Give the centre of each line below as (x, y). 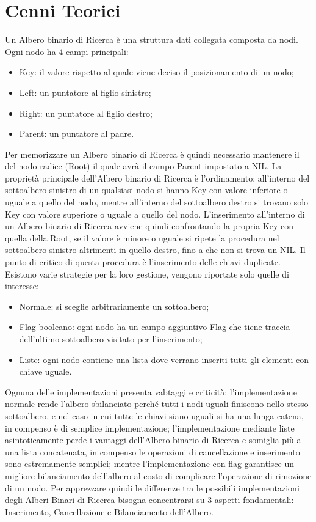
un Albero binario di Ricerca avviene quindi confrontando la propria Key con (149, 226)
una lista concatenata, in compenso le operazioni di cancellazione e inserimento (153, 451)
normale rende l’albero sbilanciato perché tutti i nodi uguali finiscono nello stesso (157, 404)
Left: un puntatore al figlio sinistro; (85, 92)
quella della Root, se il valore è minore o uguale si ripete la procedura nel (142, 237)
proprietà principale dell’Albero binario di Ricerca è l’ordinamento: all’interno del (157, 178)
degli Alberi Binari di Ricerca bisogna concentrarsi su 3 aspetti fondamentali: (149, 500)
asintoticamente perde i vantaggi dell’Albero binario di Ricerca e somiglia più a (153, 440)
